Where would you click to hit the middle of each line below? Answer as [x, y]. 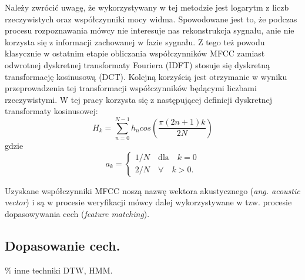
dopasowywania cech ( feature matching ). [77, 213]
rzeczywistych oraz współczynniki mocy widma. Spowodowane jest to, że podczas [151, 19]
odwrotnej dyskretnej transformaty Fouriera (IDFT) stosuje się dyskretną [137, 64]
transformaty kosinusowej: [51, 111]
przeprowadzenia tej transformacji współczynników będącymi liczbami [131, 88]
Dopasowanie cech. [63, 245]
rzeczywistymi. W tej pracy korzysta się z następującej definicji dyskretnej [139, 99]
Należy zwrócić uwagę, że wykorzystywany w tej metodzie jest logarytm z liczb [147, 7]
